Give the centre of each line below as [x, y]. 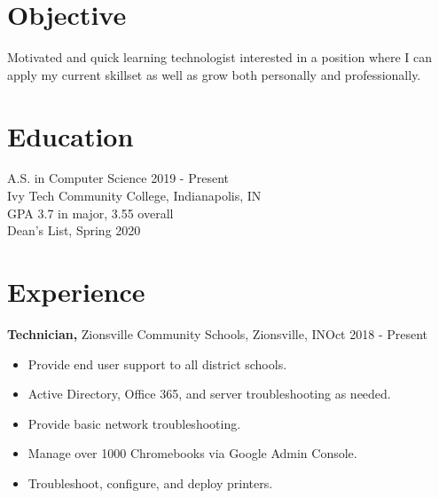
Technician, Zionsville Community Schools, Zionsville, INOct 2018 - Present [218, 333]
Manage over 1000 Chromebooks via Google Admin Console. [192, 453]
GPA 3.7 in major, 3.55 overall [90, 213]
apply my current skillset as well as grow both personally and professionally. [214, 74]
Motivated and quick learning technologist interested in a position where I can [220, 57]
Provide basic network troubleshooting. [134, 423]
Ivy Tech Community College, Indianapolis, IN [134, 196]
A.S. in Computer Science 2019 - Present [118, 178]
